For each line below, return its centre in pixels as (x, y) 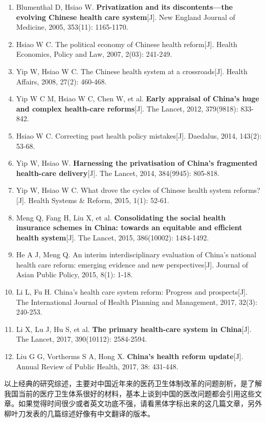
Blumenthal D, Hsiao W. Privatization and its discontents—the (124, 7)
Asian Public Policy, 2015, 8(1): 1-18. (74, 274)
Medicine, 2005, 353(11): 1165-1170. (72, 27)
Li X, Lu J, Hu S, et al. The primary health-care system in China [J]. (134, 329)
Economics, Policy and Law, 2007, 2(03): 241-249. (94, 54)
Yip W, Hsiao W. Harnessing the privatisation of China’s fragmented (137, 163)
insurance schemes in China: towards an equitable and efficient (129, 227)
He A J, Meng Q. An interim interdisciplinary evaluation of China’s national (136, 254)
